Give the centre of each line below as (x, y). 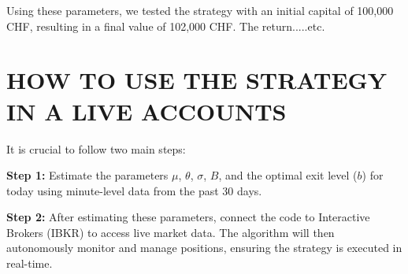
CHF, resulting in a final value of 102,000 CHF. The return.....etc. (166, 26)
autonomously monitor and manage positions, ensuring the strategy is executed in (204, 248)
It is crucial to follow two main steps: (96, 148)
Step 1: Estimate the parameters (87, 175)
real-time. (30, 263)
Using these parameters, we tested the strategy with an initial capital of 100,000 (200, 10)
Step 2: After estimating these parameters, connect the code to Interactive (188, 217)
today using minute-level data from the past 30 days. (134, 190)
